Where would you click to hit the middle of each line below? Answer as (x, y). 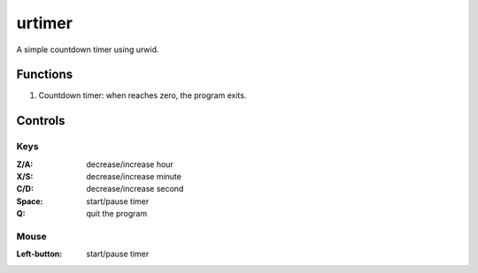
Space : (30, 201)
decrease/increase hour (130, 164)
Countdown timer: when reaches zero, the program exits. (143, 95)
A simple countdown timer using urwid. (88, 49)
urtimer (44, 23)
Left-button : (39, 254)
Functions (45, 75)
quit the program (117, 214)
